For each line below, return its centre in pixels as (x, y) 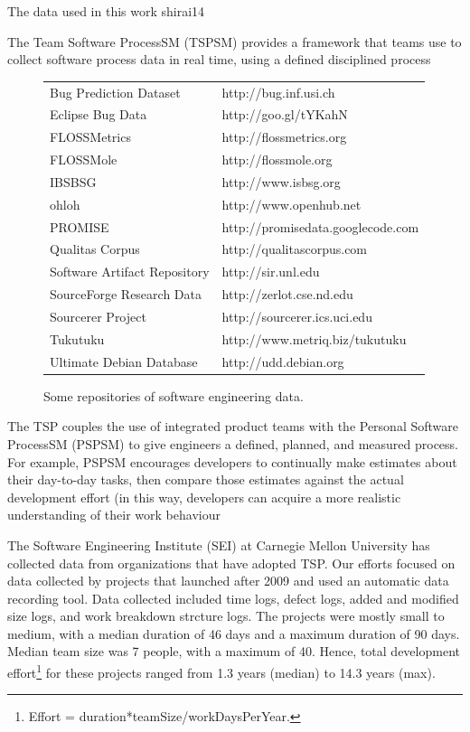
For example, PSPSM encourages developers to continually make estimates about (232, 461)
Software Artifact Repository (130, 272)
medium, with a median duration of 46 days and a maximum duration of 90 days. (234, 633)
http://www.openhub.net (291, 204)
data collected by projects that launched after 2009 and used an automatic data (228, 581)
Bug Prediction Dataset (115, 92)
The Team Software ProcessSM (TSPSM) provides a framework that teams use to (235, 41)
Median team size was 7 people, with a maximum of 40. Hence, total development (234, 651)
